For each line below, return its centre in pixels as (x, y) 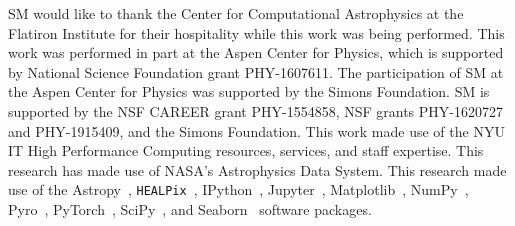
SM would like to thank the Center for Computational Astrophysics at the (236, 13)
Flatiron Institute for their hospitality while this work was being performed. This (256, 32)
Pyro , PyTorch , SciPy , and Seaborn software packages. (190, 209)
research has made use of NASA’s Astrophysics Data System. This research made (257, 169)
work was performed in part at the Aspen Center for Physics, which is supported (256, 52)
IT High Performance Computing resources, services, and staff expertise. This (246, 150)
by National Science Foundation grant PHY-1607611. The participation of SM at (256, 71)
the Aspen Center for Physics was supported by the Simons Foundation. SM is (249, 91)
